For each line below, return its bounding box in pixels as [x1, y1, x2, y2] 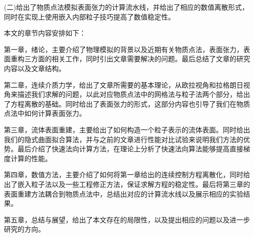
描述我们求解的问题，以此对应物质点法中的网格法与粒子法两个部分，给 [17, 89, 243, 99]
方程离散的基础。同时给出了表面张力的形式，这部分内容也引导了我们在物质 [10, 98, 250, 109]
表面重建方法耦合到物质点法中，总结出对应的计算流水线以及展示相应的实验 [4, 188, 243, 199]
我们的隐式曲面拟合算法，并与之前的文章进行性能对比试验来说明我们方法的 [4, 134, 243, 144]
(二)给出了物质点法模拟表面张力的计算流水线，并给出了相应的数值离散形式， [4, 2, 249, 12]
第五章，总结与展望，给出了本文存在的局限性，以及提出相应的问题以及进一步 [4, 214, 250, 224]
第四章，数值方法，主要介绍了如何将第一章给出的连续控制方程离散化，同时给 [4, 169, 250, 180]
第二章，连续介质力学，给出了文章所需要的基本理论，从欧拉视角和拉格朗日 [4, 79, 243, 90]
